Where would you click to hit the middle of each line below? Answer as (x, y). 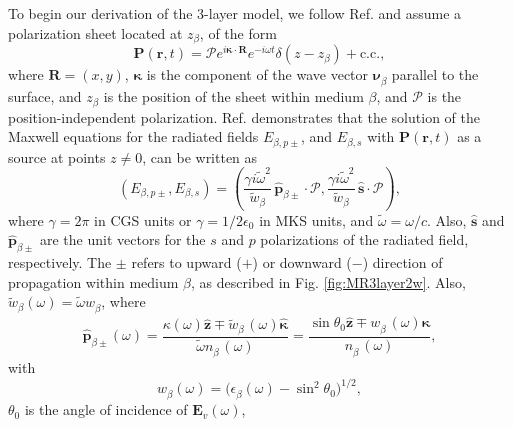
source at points (57, 156)
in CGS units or (143, 219)
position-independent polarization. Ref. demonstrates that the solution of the (244, 116)
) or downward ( (302, 262)
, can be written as (200, 156)
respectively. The (60, 262)
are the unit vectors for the (123, 239)
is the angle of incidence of (106, 409)
